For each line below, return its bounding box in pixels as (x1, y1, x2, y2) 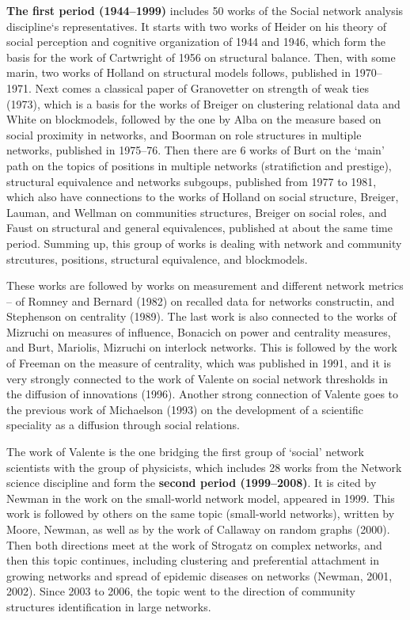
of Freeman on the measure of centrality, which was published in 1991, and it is (6, 355, 391, 371)
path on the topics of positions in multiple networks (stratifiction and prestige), (6, 157, 392, 173)
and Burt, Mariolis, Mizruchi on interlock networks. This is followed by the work (6, 339, 397, 356)
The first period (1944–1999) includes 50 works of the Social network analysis (6, 2, 404, 18)
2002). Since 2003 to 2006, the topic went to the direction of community (6, 583, 356, 599)
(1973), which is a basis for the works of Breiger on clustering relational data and (6, 95, 401, 112)
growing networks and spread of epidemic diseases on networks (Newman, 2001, (6, 567, 393, 584)
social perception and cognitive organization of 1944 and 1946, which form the (6, 33, 385, 50)
